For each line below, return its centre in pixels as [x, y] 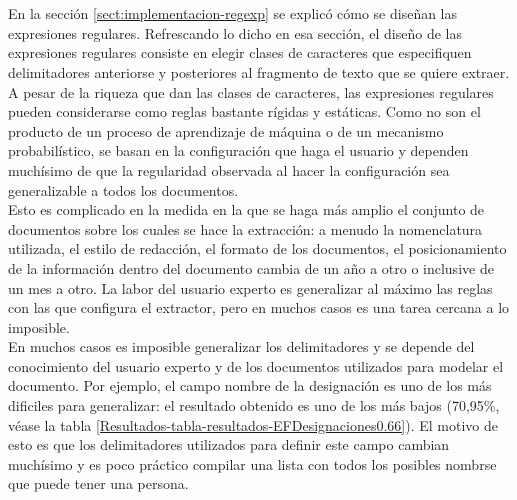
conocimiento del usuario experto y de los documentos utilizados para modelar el [256, 365]
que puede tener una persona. [98, 483]
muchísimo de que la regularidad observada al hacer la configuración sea [229, 169]
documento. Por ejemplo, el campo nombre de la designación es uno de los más [250, 385]
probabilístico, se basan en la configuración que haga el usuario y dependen [238, 150]
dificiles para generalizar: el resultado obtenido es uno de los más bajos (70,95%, [254, 405]
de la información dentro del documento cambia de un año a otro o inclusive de [251, 267]
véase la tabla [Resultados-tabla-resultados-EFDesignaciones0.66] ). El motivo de [253, 424]
